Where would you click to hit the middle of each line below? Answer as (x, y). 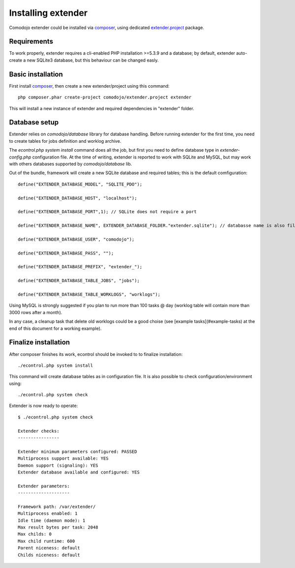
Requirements (31, 42)
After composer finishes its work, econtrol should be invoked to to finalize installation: (96, 354)
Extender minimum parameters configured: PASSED (77, 451)
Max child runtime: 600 (46, 541)
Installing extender (48, 13)
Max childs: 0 (35, 534)
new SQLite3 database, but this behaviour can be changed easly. (93, 60)
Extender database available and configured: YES (79, 472)
